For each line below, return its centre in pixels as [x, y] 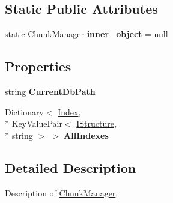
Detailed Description [71, 167]
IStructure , [96, 123]
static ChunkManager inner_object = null [86, 34]
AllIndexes [86, 135]
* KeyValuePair [34, 123]
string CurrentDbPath [50, 91]
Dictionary [24, 111]
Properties [38, 66]
